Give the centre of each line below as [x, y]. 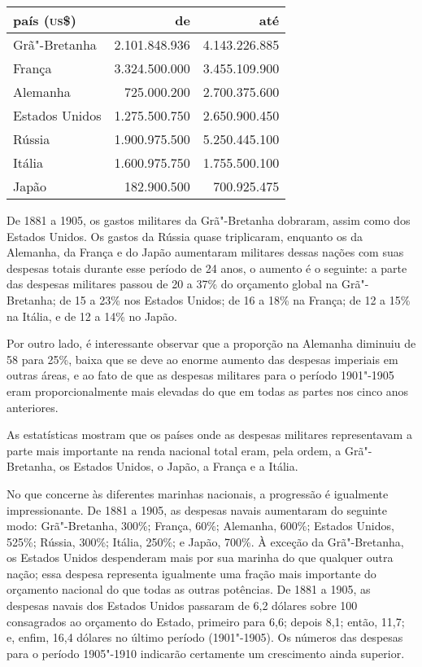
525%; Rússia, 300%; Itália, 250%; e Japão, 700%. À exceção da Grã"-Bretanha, [205, 541]
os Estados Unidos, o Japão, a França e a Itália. [179, 466]
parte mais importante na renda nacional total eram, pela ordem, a [174, 450]
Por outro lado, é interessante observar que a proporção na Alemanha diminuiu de [211, 343]
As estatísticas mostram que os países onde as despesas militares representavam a [209, 434]
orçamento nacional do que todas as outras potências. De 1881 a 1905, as [189, 589]
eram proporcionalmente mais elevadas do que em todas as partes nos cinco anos [208, 391]
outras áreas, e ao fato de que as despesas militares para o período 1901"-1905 [200, 375]
